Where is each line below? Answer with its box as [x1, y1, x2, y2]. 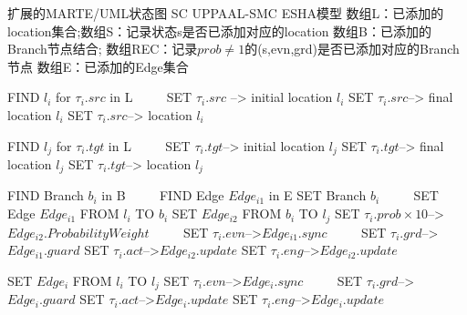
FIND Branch [7, 186, 84, 205]
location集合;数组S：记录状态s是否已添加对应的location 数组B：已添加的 [7, 21, 432, 40]
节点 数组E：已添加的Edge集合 [7, 56, 189, 76]
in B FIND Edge [101, 186, 224, 205]
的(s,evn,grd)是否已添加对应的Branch [244, 39, 460, 58]
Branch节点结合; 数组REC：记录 [7, 39, 198, 58]
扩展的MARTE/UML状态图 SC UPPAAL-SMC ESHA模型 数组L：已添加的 [7, 4, 444, 22]
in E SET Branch [268, 186, 367, 205]
